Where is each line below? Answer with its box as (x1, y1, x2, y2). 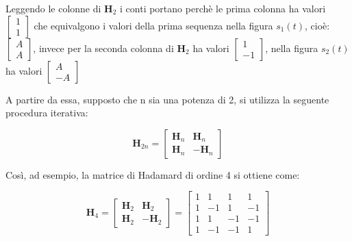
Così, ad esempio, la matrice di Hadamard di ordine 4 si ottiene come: (5, 167, 300, 181)
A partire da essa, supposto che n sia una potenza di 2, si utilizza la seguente (5, 92, 329, 106)
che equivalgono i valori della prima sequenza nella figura (34, 18, 273, 32)
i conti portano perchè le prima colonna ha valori (120, 1, 326, 15)
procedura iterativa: (5, 105, 88, 120)
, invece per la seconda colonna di (33, 40, 174, 55)
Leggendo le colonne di (5, 1, 101, 15)
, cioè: (305, 18, 330, 32)
